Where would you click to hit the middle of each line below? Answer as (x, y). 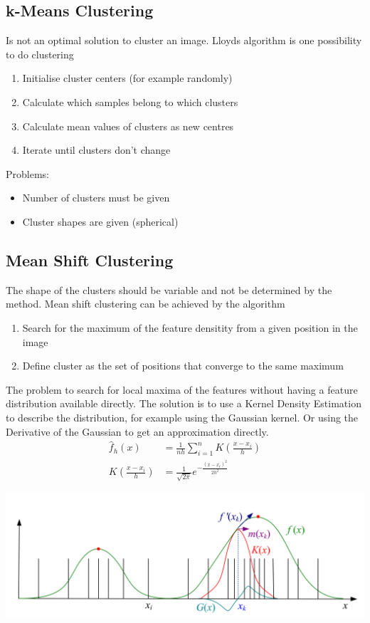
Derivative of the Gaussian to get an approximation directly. (137, 431)
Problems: (27, 173)
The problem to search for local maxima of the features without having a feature (182, 389)
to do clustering (40, 54)
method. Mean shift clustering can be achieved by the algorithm (146, 304)
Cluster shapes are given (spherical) (100, 221)
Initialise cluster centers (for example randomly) (127, 78)
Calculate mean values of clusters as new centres (128, 126)
